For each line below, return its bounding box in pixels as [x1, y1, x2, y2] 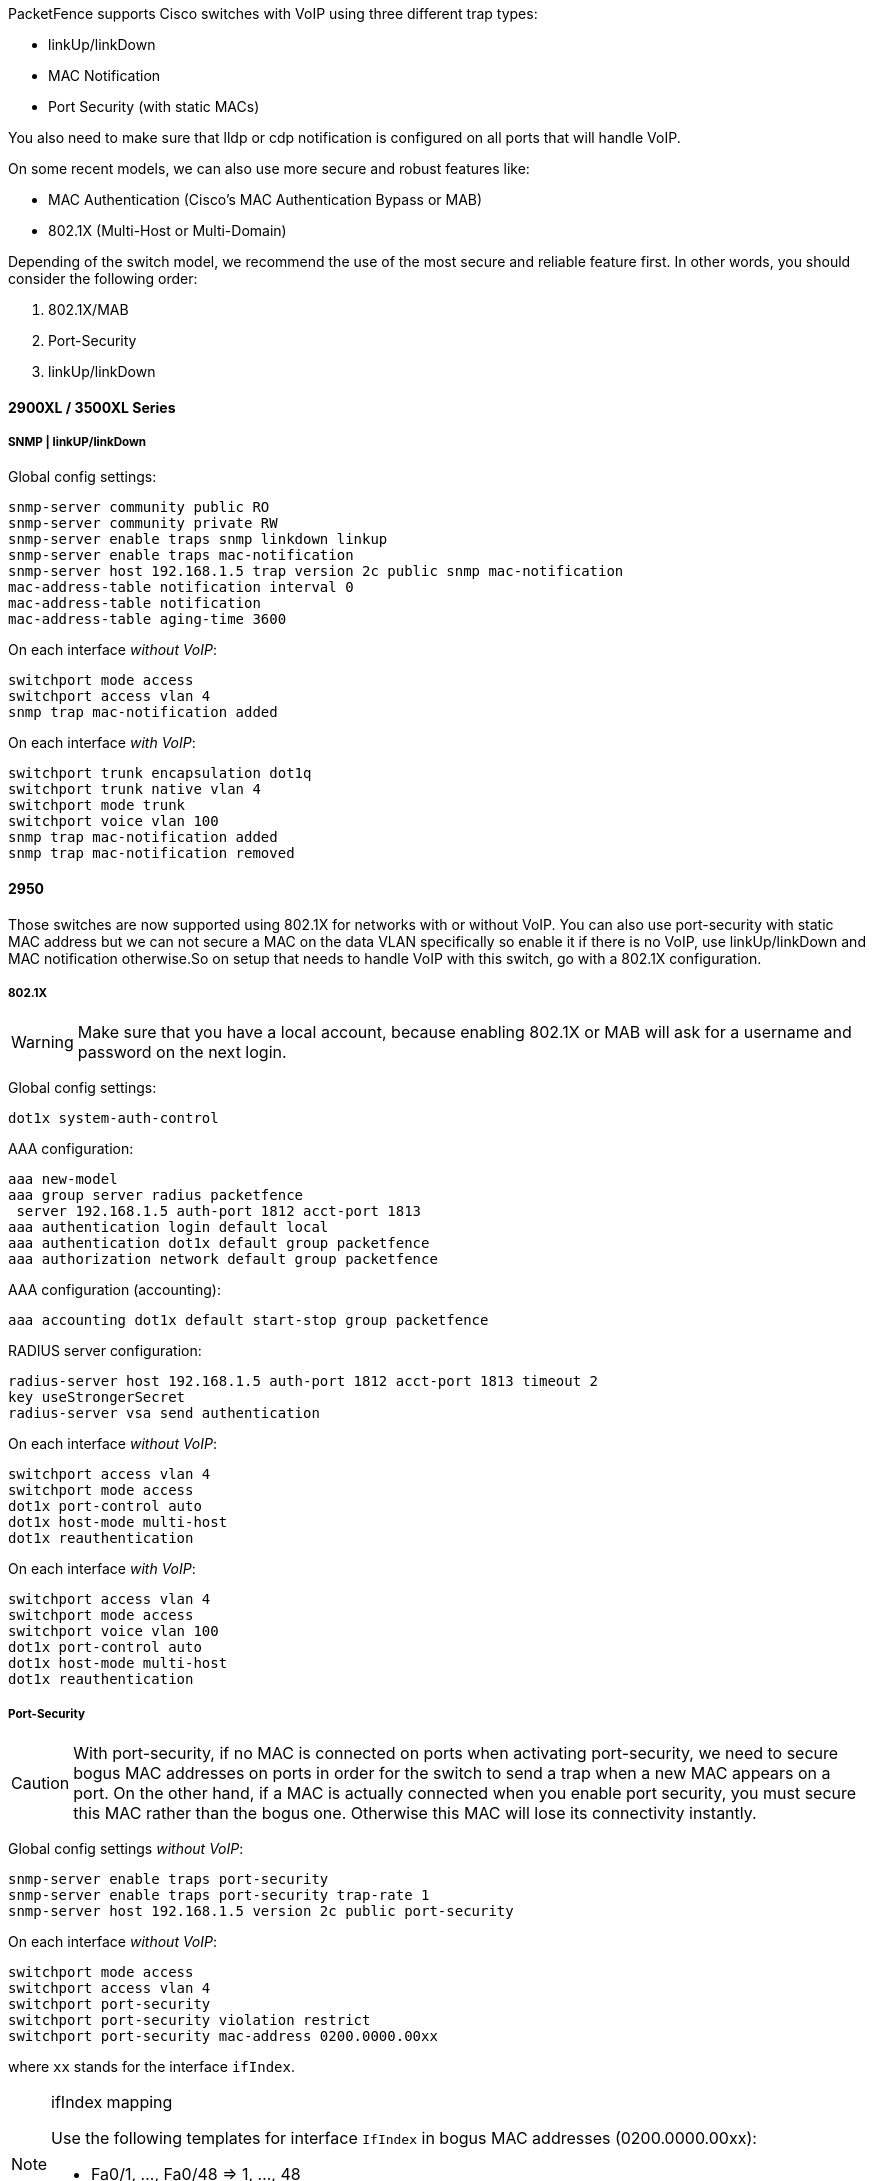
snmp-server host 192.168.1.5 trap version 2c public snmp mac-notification [8, 563, 624, 580]
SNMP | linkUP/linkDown [8, 435, 147, 449]
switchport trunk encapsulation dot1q [8, 765, 312, 782]
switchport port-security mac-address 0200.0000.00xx [8, 2028, 438, 2045]
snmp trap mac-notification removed [8, 845, 295, 862]
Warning [11, 1032, 74, 1053]
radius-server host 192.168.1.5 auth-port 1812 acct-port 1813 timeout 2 [8, 1373, 599, 1390]
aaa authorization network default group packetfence [8, 1251, 438, 1268]
